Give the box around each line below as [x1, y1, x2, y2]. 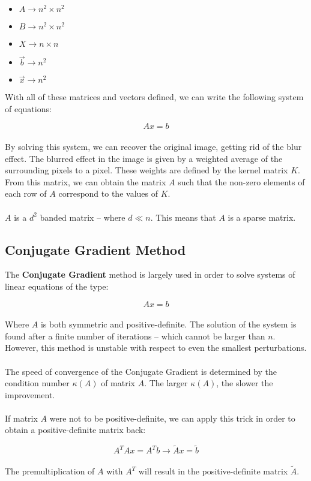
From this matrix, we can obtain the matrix [5, 175, 166, 188]
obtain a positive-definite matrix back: [5, 423, 146, 436]
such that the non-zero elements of [178, 175, 305, 188]
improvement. [5, 388, 55, 401]
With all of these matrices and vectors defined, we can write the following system [5, 91, 304, 103]
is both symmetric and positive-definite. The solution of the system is [40, 318, 297, 330]
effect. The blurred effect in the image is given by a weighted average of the [5, 152, 283, 164]
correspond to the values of [58, 187, 158, 200]
